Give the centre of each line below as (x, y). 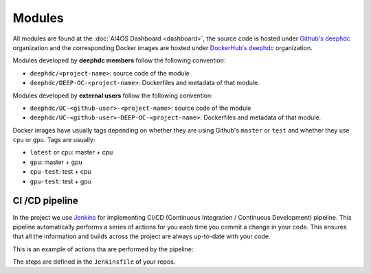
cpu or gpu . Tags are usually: (54, 140)
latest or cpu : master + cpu (71, 152)
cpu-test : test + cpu (60, 172)
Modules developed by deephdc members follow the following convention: (119, 60)
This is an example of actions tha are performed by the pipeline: (103, 249)
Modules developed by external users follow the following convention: (113, 95)
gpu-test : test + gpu (61, 181)
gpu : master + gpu (56, 162)
